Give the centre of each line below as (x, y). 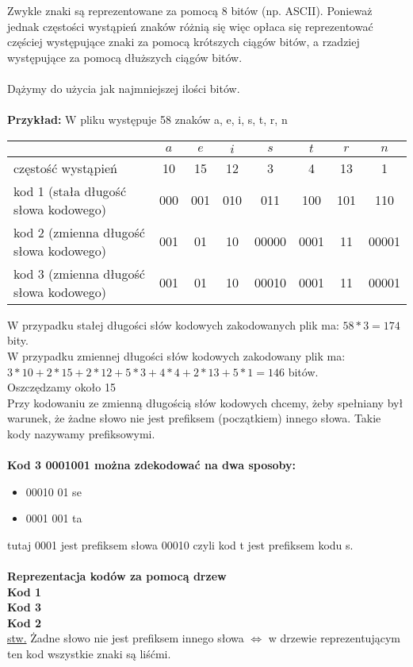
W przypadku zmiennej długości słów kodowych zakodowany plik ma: (176, 355)
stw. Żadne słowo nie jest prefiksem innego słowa (126, 638)
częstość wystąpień (65, 168)
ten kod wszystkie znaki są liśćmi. (89, 654)
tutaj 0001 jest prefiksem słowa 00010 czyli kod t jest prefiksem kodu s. (180, 544)
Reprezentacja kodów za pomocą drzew (117, 576)
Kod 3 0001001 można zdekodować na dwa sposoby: (152, 465)
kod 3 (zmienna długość (79, 273)
